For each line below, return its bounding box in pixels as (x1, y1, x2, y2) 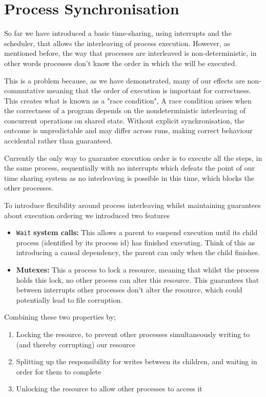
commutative (4, 85, 45, 96)
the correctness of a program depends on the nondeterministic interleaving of (4, 105, 246, 116)
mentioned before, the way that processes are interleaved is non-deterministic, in (4, 48, 257, 58)
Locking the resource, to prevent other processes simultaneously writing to (16, 329, 250, 340)
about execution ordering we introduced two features (4, 210, 170, 220)
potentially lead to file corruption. (16, 294, 123, 305)
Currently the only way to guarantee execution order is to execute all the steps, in (4, 152, 262, 163)
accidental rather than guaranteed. (4, 135, 113, 146)
